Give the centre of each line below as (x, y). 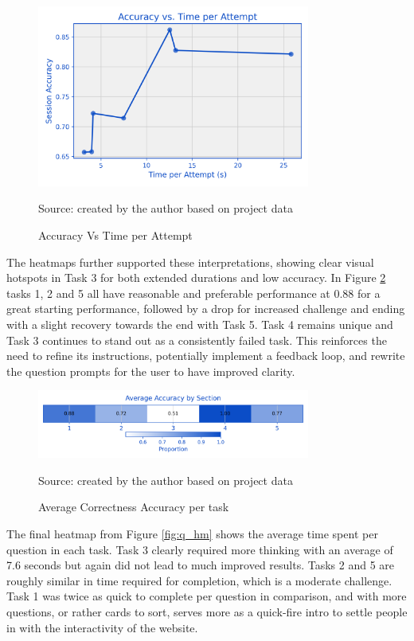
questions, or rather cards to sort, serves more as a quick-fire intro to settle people (207, 611)
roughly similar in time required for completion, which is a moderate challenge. (199, 580)
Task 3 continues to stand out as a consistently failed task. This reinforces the (197, 340)
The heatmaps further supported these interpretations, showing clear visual (190, 262)
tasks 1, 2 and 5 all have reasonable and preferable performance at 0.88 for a (193, 293)
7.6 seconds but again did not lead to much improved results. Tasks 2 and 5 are (201, 565)
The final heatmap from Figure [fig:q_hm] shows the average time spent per (192, 534)
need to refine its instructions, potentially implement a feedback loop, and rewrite (206, 356)
